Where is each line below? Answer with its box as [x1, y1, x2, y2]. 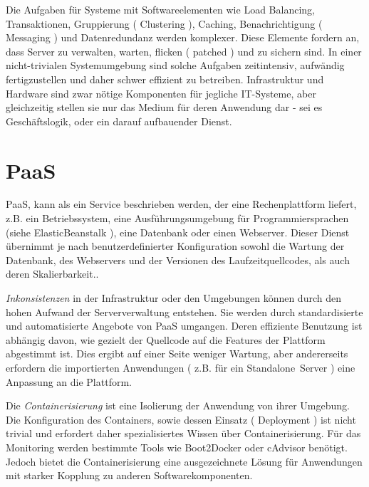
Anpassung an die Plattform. [6, 374, 132, 389]
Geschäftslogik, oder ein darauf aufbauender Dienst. [6, 113, 232, 128]
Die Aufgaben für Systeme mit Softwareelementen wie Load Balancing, [6, 2, 315, 16]
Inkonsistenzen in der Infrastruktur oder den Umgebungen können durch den [6, 290, 341, 305]
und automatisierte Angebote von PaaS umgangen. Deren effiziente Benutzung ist [6, 318, 363, 333]
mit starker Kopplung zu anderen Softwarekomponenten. [6, 468, 253, 483]
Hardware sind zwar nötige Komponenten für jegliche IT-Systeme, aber [6, 85, 316, 100]
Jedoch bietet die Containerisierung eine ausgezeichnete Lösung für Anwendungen [6, 454, 363, 468]
